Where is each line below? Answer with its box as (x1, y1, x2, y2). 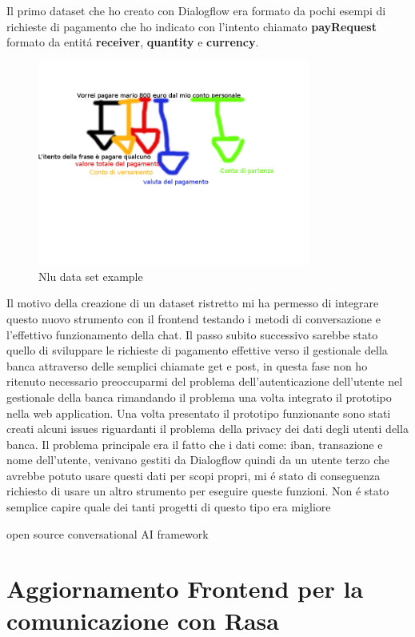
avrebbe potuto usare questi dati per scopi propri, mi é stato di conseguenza (6, 467, 381, 483)
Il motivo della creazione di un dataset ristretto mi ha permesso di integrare (6, 294, 379, 311)
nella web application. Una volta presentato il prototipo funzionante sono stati (6, 404, 391, 421)
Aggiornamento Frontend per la (6, 572, 364, 605)
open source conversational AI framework (6, 525, 209, 542)
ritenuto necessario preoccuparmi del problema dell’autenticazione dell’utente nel (6, 373, 403, 390)
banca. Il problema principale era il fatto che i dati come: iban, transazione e (6, 435, 383, 452)
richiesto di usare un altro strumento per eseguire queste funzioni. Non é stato (6, 483, 389, 499)
